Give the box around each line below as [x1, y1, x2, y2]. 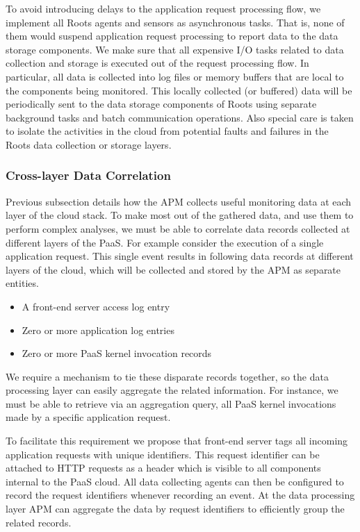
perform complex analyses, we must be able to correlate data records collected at [6, 221, 350, 235]
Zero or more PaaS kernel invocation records [22, 346, 212, 360]
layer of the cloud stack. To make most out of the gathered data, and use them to [6, 208, 354, 222]
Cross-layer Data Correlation [6, 167, 171, 184]
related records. [6, 515, 72, 529]
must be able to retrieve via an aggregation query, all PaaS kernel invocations [6, 396, 336, 410]
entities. [6, 276, 39, 290]
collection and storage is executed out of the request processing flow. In [6, 56, 309, 70]
